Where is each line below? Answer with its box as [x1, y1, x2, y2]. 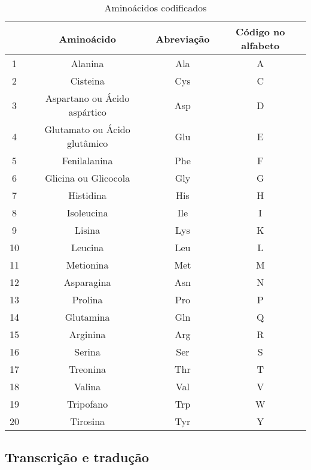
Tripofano [67, 397, 108, 411]
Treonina [69, 362, 106, 376]
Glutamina [65, 310, 110, 324]
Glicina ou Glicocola [45, 171, 130, 185]
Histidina [68, 188, 106, 202]
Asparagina [63, 275, 111, 289]
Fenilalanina [62, 153, 113, 167]
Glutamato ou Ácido [44, 122, 130, 136]
